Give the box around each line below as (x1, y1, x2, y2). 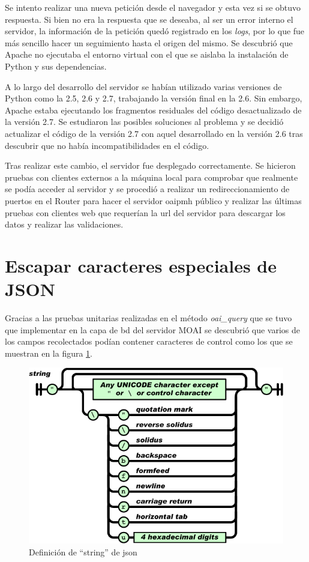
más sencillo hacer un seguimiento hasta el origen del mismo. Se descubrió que (5, 36, 293, 49)
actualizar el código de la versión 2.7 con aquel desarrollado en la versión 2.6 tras (5, 127, 303, 139)
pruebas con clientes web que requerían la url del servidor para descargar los (5, 206, 286, 219)
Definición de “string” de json (29, 545, 137, 558)
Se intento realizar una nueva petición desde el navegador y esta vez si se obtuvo (5, 1, 301, 13)
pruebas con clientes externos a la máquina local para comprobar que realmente (5, 171, 298, 183)
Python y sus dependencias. (5, 59, 107, 72)
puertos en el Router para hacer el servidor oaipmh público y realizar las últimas (5, 194, 302, 207)
